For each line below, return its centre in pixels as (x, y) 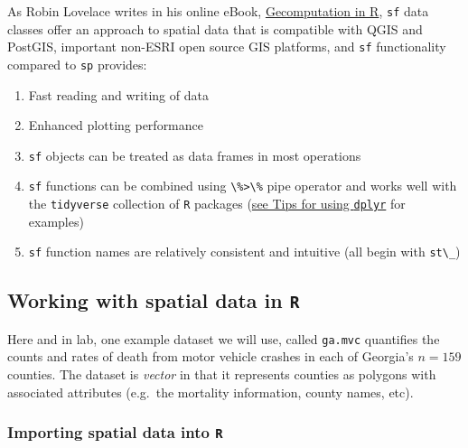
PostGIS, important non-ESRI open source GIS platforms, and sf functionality (227, 47)
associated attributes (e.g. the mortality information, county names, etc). (211, 392)
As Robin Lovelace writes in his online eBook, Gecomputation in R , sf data (218, 11)
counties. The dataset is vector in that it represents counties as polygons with (222, 374)
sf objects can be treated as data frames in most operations (195, 155)
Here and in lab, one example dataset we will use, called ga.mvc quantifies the (224, 338)
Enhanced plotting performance (116, 125)
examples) (56, 221)
